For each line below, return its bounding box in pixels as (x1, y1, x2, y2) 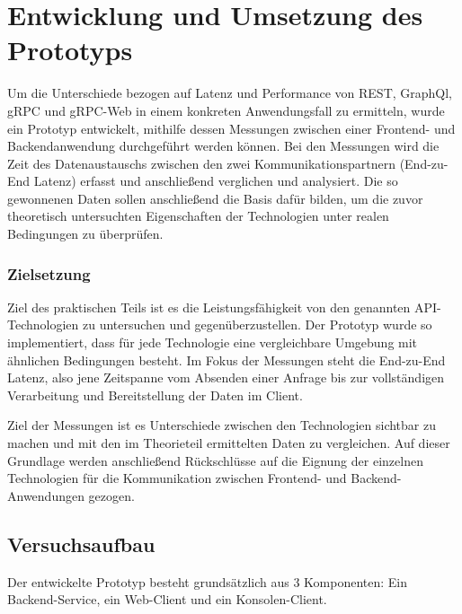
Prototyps (7, 31, 133, 68)
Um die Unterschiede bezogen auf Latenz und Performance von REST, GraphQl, (7, 83, 453, 102)
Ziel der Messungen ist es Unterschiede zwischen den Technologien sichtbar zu (7, 416, 436, 434)
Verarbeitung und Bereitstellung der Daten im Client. (7, 385, 303, 404)
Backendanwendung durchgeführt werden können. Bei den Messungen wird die (7, 136, 440, 155)
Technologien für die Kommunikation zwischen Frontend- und (7, 469, 347, 487)
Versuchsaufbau (7, 530, 155, 557)
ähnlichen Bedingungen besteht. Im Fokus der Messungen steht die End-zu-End (7, 350, 446, 369)
